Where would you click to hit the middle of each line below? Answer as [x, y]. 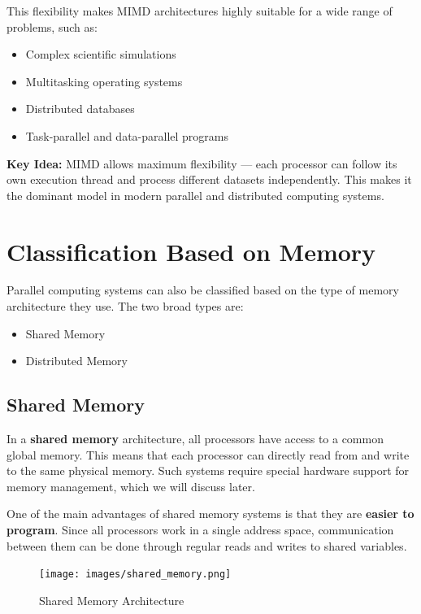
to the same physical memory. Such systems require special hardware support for [208, 470]
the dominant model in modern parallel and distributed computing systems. [195, 195]
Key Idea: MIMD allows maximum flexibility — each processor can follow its [202, 163]
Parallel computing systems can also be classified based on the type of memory [203, 290]
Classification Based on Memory [191, 251]
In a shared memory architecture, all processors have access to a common [195, 439]
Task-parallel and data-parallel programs [127, 135]
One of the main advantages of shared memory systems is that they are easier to [210, 514]
